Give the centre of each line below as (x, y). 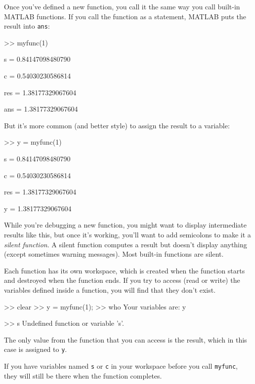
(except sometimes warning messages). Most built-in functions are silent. (114, 254)
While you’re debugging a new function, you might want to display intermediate (125, 225)
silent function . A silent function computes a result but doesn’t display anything (126, 244)
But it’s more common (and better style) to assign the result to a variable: (117, 125)
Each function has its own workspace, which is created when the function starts (125, 270)
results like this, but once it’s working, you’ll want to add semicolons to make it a (127, 234)
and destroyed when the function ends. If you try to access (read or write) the (122, 280)
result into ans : (27, 26)
